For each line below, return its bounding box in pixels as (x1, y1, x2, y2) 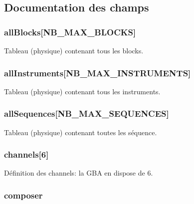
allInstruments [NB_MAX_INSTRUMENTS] (4, 66, 191, 79)
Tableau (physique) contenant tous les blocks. (4, 45, 144, 55)
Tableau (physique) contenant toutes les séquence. (4, 127, 157, 137)
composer (4, 189, 43, 201)
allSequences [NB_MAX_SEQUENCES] (4, 107, 169, 120)
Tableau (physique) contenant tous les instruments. (4, 86, 161, 96)
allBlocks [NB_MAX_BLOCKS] (4, 25, 136, 38)
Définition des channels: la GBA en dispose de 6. (4, 168, 153, 178)
